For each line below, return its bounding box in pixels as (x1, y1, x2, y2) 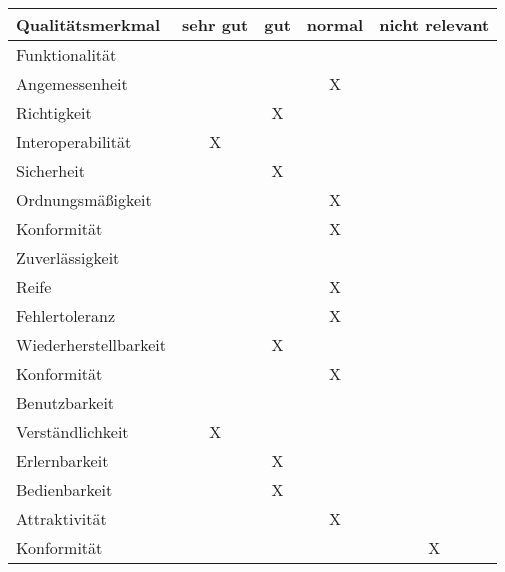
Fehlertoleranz (16, 304, 115, 327)
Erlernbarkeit (16, 449, 109, 472)
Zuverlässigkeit (16, 246, 120, 269)
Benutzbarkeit (16, 391, 115, 414)
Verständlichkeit (16, 420, 129, 443)
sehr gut (182, 13, 249, 36)
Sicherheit (16, 159, 85, 182)
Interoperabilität (16, 130, 132, 153)
